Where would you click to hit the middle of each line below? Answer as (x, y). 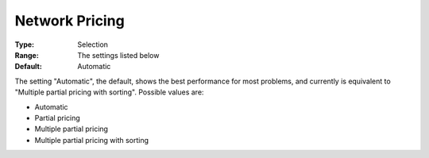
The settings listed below (118, 55)
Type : (25, 44)
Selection (93, 44)
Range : (27, 55)
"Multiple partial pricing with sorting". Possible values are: (109, 92)
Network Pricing (70, 21)
